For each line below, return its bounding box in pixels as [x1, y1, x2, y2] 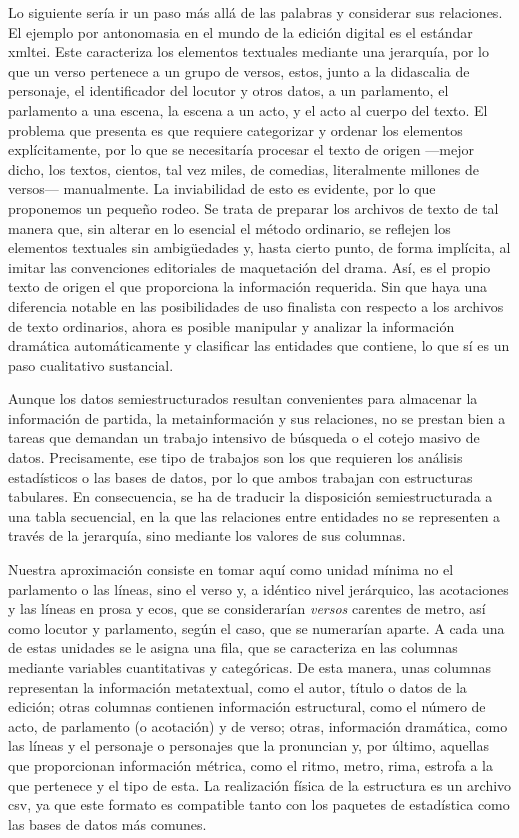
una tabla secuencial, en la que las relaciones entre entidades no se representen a [8, 505, 501, 526]
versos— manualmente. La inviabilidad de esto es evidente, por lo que [8, 178, 436, 199]
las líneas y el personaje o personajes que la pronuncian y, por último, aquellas [8, 735, 489, 756]
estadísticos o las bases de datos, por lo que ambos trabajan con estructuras [8, 466, 473, 487]
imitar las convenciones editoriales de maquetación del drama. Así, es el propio [8, 256, 491, 277]
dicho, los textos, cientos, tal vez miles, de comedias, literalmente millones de [8, 158, 479, 179]
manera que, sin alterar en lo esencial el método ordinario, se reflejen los [8, 217, 451, 238]
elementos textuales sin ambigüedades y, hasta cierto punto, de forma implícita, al [8, 237, 511, 258]
